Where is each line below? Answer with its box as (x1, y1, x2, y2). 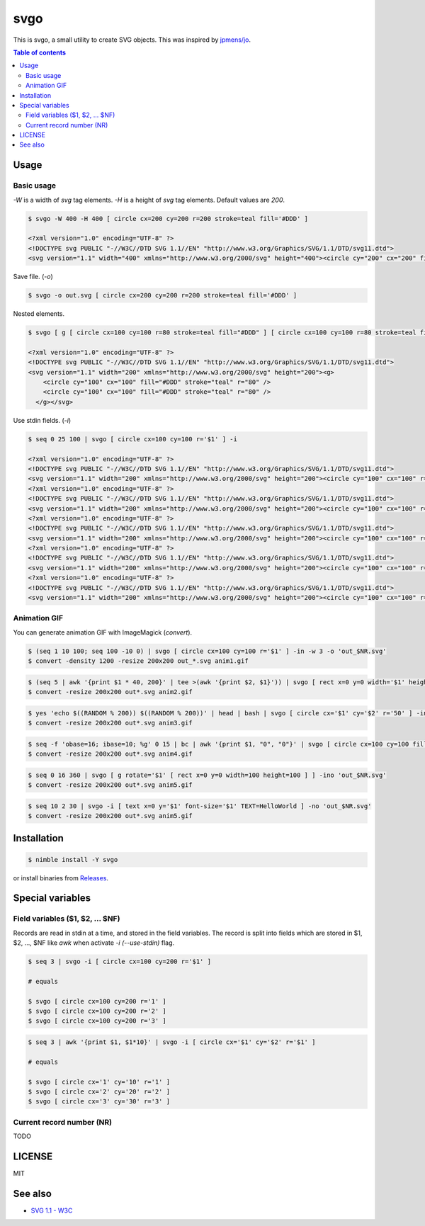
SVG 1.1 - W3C (30, 1206, 73, 1215)
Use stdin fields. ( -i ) (13, 416, 72, 424)
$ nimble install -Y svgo (28, 856, 118, 863)
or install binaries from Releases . (13, 873, 109, 882)
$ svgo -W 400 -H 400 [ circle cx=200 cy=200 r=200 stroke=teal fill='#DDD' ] (28, 215, 308, 222)
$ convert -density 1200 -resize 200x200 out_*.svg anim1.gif (28, 657, 249, 665)
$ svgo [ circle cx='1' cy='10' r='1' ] (28, 1077, 170, 1086)
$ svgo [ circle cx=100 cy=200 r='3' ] (28, 1017, 166, 1025)
